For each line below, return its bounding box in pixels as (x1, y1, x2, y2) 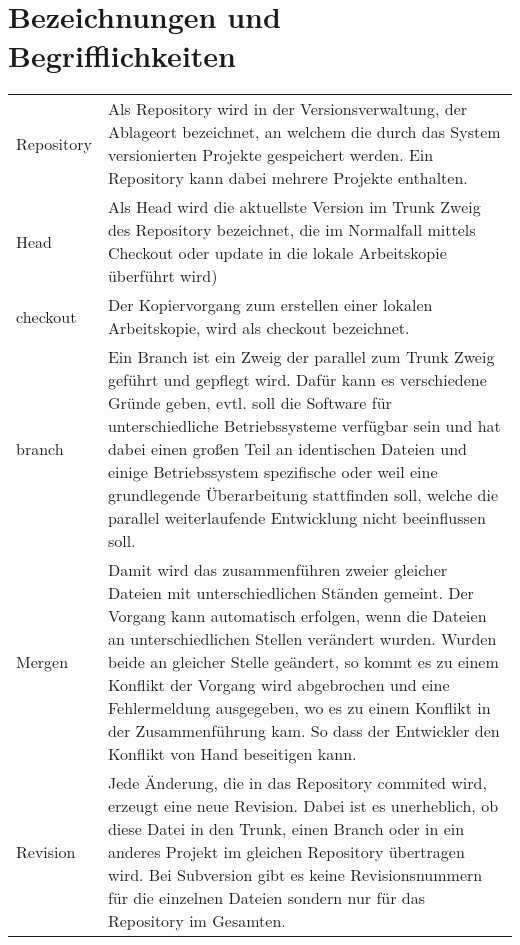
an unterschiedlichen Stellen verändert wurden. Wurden (107, 627, 497, 651)
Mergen (16, 650, 69, 674)
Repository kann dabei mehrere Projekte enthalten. (107, 166, 468, 190)
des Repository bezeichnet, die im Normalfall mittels (107, 218, 476, 242)
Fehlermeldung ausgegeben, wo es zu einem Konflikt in (107, 696, 491, 720)
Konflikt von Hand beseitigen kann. (107, 742, 357, 766)
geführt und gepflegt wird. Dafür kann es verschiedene (107, 368, 487, 392)
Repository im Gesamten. (107, 909, 286, 933)
